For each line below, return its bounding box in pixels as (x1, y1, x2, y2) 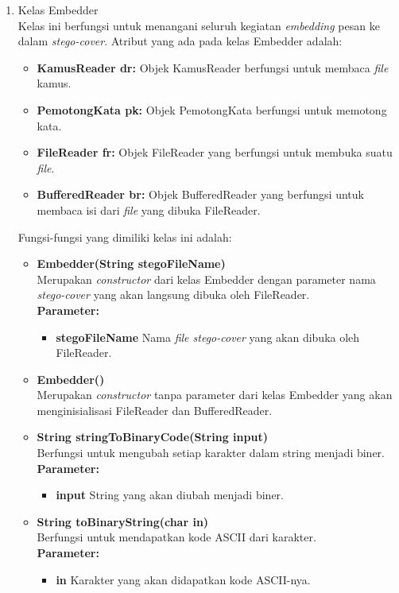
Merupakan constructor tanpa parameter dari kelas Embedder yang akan (37, 386, 393, 403)
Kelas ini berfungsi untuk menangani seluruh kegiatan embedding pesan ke (17, 17, 380, 33)
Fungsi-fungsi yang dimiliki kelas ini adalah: (17, 228, 232, 245)
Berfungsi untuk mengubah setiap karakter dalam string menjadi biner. (37, 444, 385, 461)
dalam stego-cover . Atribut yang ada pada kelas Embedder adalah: (17, 33, 343, 49)
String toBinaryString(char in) (37, 513, 209, 529)
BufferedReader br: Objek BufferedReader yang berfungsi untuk (37, 186, 364, 203)
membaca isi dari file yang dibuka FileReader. (37, 201, 261, 218)
